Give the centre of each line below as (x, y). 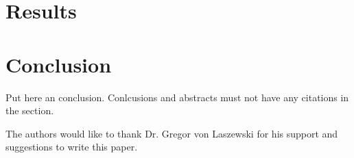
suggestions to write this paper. (72, 147)
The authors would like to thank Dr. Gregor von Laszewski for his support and (172, 133)
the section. (30, 110)
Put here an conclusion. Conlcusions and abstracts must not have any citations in (177, 97)
